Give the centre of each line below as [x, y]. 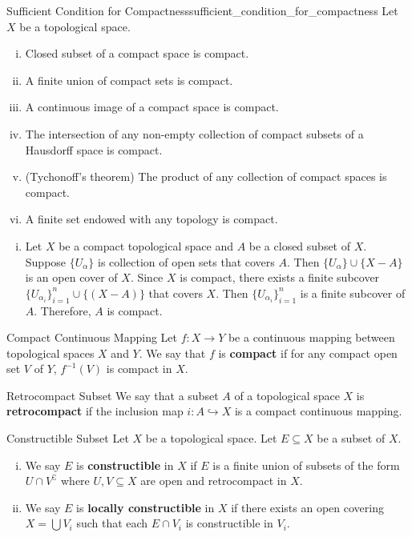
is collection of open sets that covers [186, 261]
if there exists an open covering [307, 507]
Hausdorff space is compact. [94, 149]
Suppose [46, 261]
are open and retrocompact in [214, 481]
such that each [112, 523]
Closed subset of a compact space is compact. [137, 53]
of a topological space [287, 395]
